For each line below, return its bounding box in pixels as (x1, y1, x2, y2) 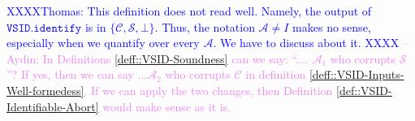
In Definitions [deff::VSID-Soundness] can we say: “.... (42, 50, 309, 67)
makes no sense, (292, 18, 371, 35)
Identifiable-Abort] (6, 97, 99, 115)
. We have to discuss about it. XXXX (213, 34, 400, 51)
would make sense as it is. (102, 97, 231, 115)
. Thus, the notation (154, 18, 255, 35)
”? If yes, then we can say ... (6, 66, 148, 83)
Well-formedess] (6, 81, 84, 98)
